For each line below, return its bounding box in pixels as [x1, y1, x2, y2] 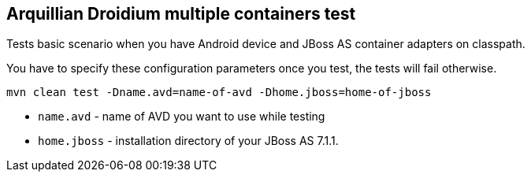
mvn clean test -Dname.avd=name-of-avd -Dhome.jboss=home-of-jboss [6, 86, 432, 99]
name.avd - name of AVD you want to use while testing [38, 109, 325, 124]
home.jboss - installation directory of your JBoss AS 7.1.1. [38, 134, 339, 148]
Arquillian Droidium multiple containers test [6, 4, 356, 24]
